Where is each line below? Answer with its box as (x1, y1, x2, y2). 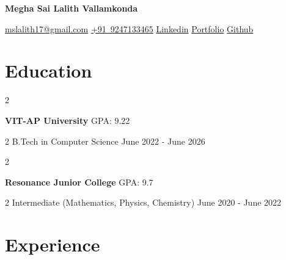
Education (5, 58, 92, 83)
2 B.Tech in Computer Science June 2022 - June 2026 (5, 134, 205, 147)
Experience (5, 232, 100, 257)
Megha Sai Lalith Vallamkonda (5, 2, 138, 14)
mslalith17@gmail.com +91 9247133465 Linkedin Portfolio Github (5, 22, 254, 35)
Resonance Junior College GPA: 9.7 (5, 175, 153, 188)
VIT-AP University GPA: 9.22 (5, 114, 130, 126)
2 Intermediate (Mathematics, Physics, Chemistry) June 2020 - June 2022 (5, 196, 282, 209)
